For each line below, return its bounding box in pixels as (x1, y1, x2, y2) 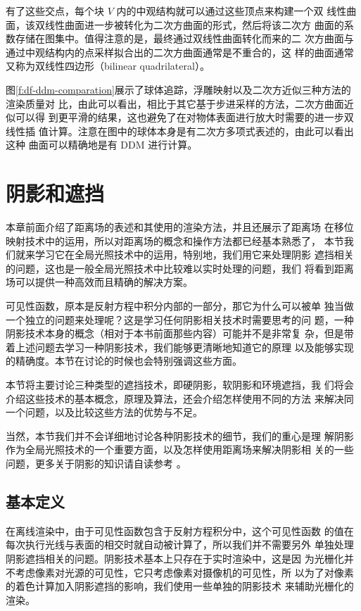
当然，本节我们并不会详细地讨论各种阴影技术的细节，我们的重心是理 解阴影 (6, 428, 354, 443)
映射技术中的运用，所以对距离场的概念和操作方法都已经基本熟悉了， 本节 (6, 233, 344, 248)
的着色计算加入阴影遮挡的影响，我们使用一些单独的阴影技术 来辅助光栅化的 (6, 579, 354, 593)
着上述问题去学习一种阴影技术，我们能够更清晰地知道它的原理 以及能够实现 (6, 339, 354, 354)
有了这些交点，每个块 (6, 4, 104, 18)
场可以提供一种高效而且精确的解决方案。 (6, 275, 193, 289)
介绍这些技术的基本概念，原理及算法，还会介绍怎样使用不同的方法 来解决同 (6, 391, 354, 405)
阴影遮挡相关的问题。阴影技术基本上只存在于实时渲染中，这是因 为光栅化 (6, 550, 344, 565)
